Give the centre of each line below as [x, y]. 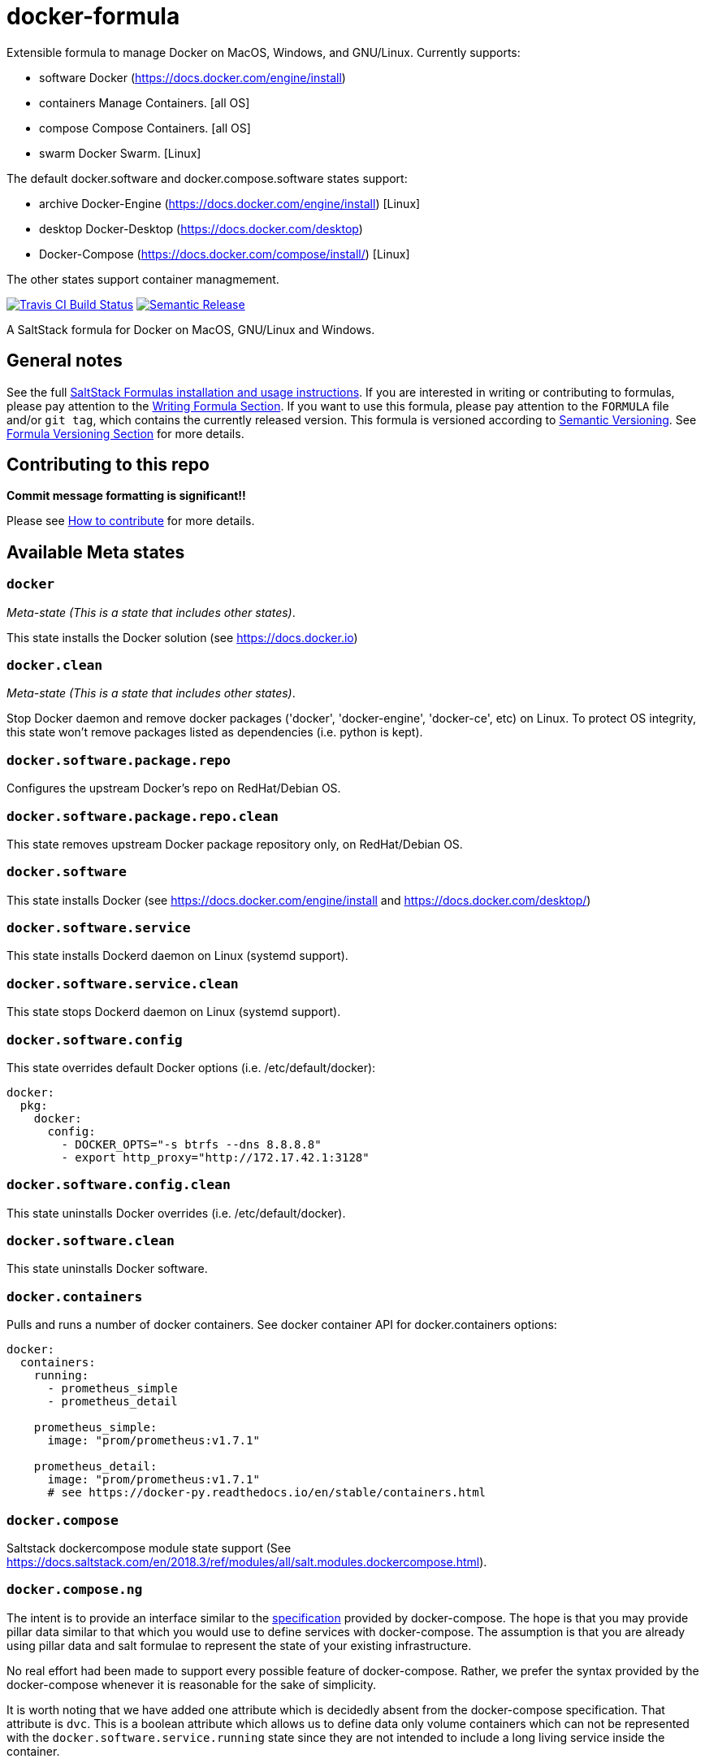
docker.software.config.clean [119, 1185]
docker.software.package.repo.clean [143, 816]
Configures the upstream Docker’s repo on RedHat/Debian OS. [174, 788]
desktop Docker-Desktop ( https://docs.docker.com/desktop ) [201, 228]
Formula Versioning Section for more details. [125, 433]
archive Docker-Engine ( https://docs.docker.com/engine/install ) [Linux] [230, 203]
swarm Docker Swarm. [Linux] [120, 153]
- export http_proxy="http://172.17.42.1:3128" [215, 1157]
